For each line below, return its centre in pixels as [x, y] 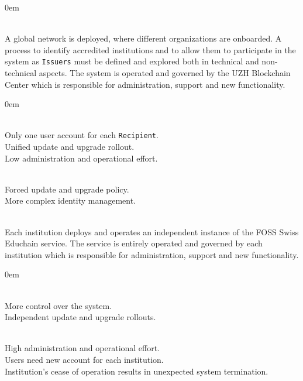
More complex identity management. [70, 200]
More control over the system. [58, 305]
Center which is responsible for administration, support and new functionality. [145, 84]
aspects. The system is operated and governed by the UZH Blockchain [165, 73]
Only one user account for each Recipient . [82, 135]
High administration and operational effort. [82, 348]
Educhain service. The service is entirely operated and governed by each [134, 243]
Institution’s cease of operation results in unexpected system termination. [137, 371]
